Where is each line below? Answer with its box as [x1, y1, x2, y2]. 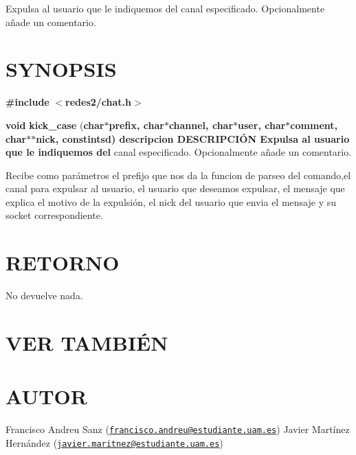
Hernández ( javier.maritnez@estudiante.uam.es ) [5, 435, 223, 450]
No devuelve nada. [5, 288, 83, 303]
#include [5, 95, 49, 109]
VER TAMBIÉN [5, 328, 168, 356]
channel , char [168, 117, 234, 132]
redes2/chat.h [65, 95, 131, 109]
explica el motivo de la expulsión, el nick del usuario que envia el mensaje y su [5, 194, 336, 209]
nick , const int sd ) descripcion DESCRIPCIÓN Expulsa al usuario [36, 131, 350, 145]
